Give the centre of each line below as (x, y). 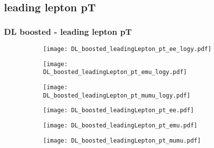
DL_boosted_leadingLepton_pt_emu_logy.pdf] (115, 72)
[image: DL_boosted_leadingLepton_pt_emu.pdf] (120, 125)
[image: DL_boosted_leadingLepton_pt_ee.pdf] (119, 111)
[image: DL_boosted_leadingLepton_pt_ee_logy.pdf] (127, 49)
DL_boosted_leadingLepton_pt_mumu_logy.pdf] (117, 95)
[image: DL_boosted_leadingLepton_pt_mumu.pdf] (122, 140)
